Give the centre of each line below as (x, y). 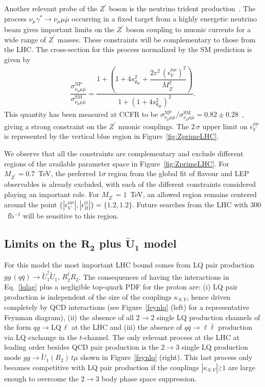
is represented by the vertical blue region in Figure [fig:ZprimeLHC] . (112, 136)
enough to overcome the (41, 378)
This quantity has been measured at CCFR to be (81, 114)
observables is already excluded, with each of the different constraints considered (130, 184)
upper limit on (225, 126)
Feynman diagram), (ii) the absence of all (69, 317)
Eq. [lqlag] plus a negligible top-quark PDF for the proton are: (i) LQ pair (121, 287)
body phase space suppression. (149, 378)
